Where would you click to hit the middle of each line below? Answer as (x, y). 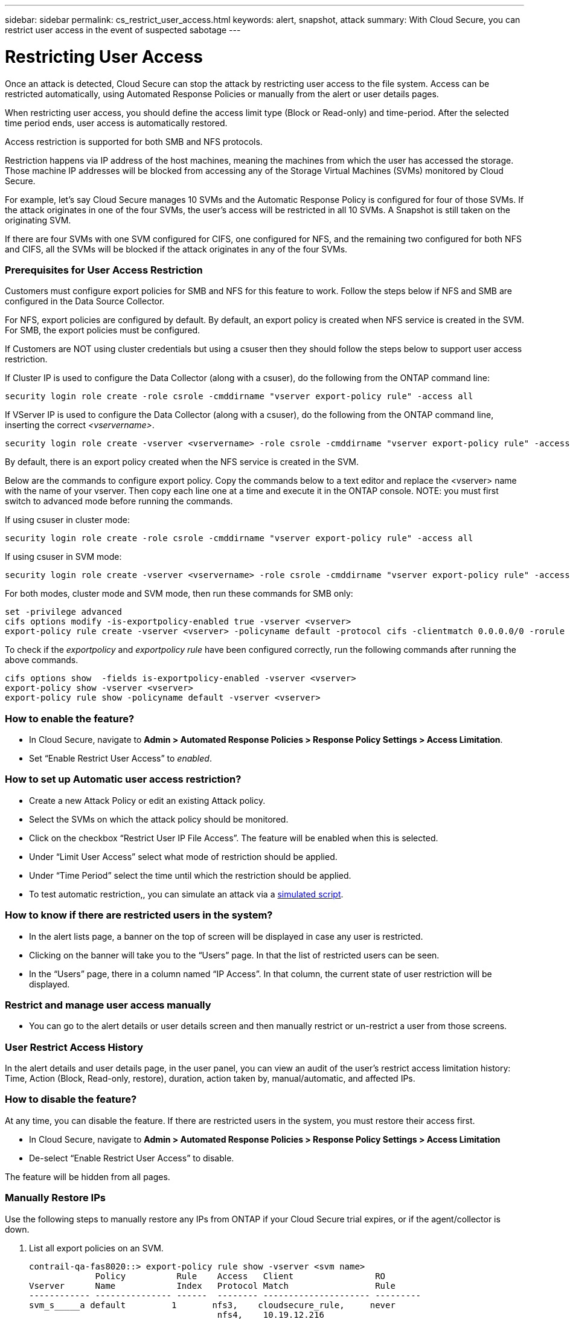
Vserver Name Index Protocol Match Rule (212, 1285)
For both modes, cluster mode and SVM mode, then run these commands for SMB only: (179, 594)
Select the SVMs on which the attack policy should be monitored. (159, 819)
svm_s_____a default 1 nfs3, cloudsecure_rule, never (212, 1305)
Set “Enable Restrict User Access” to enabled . (120, 758)
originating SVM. (38, 220)
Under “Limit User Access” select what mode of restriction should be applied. (183, 856)
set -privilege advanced (63, 612)
